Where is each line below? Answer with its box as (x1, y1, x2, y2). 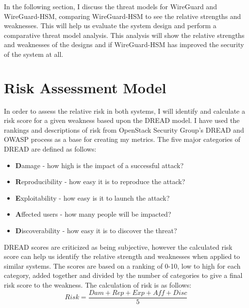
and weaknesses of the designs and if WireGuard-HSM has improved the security (4, 39, 244, 50)
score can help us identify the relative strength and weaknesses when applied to (4, 251, 240, 261)
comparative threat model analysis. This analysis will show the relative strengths (4, 30, 245, 40)
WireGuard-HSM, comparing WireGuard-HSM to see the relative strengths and (4, 11, 241, 21)
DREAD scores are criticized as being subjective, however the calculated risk (4, 241, 232, 252)
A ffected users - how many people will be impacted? (15, 209, 171, 219)
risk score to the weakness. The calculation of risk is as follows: (4, 280, 192, 290)
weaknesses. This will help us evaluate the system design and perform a (4, 20, 216, 31)
